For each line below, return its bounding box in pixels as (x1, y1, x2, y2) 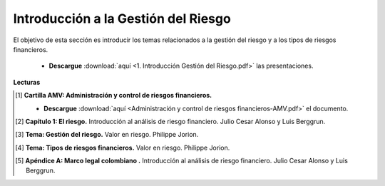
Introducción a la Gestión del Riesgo (13, 11, 231, 26)
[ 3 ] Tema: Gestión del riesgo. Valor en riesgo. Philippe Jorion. (15, 130, 199, 139)
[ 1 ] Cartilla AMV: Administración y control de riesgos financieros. (15, 91, 212, 100)
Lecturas (13, 78, 41, 86)
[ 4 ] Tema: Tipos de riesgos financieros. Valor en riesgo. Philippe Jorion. (15, 143, 230, 152)
